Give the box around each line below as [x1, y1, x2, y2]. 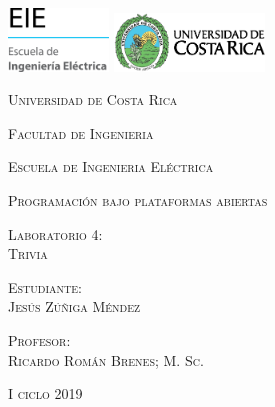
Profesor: [8, 329, 71, 350]
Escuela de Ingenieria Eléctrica [8, 156, 214, 177]
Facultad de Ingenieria [8, 122, 154, 143]
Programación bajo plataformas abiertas [8, 189, 268, 210]
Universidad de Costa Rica [8, 89, 178, 110]
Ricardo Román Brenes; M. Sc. [8, 349, 204, 370]
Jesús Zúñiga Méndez [8, 296, 141, 317]
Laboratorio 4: [8, 223, 103, 244]
